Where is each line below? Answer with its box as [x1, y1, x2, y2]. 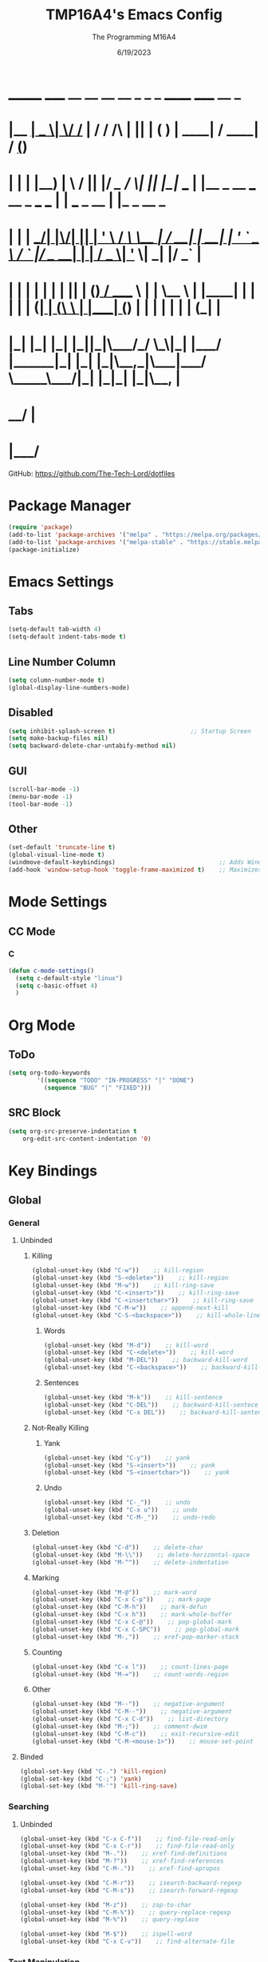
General [8, 1218, 40, 1228]
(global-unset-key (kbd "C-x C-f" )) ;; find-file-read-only [19, 1835, 235, 1843]
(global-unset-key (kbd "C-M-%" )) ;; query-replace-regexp [19, 1908, 231, 1916]
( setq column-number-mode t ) [8, 676, 105, 684]
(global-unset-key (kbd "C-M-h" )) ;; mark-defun [31, 1603, 207, 1612]
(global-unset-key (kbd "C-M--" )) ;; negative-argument [31, 1708, 233, 1716]
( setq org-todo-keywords [8, 1069, 91, 1077]
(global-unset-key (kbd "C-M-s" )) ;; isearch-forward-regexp [19, 1886, 238, 1894]
